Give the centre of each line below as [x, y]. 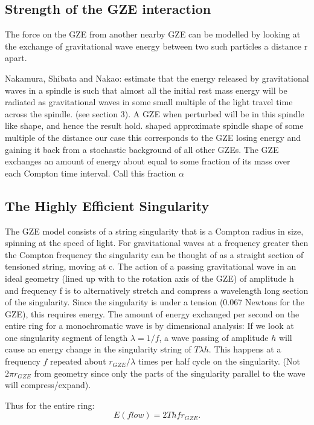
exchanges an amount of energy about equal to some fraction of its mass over [148, 161]
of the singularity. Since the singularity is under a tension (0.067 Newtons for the [155, 302]
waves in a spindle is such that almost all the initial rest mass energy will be [146, 90]
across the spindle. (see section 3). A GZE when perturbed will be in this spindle [155, 113]
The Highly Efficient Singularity [107, 205]
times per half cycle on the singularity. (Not [219, 361]
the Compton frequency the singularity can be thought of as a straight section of [154, 254]
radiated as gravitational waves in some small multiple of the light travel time [149, 102]
